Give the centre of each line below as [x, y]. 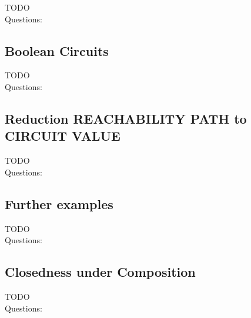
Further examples [59, 203]
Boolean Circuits [57, 50]
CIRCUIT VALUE [63, 136]
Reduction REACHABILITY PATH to [126, 118]
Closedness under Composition [100, 272]
